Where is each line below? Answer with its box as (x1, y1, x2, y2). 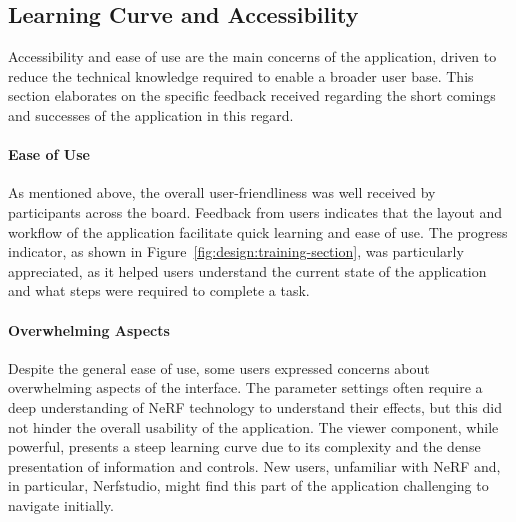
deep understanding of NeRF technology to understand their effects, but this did (8, 396, 502, 417)
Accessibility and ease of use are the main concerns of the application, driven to (8, 46, 497, 67)
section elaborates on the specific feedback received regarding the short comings (8, 85, 496, 106)
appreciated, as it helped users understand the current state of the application (8, 260, 487, 281)
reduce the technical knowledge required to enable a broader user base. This (8, 65, 474, 86)
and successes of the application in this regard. (8, 104, 294, 125)
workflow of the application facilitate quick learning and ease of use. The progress (8, 221, 508, 242)
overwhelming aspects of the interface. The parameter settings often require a (8, 377, 483, 398)
